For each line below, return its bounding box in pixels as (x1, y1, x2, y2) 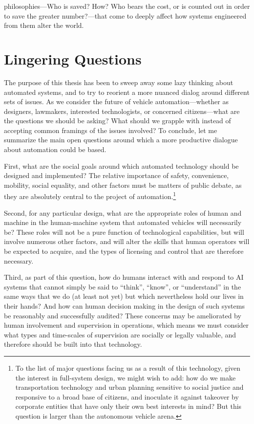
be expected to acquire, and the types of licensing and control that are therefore (4, 246, 244, 256)
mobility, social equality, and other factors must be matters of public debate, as (4, 179, 242, 190)
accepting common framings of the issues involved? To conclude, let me (4, 125, 217, 135)
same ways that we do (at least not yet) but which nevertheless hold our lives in (4, 291, 244, 301)
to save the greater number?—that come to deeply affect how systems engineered (4, 10, 247, 21)
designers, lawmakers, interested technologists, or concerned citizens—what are (4, 106, 240, 116)
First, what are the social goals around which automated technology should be (4, 160, 239, 171)
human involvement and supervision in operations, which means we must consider (4, 320, 249, 330)
